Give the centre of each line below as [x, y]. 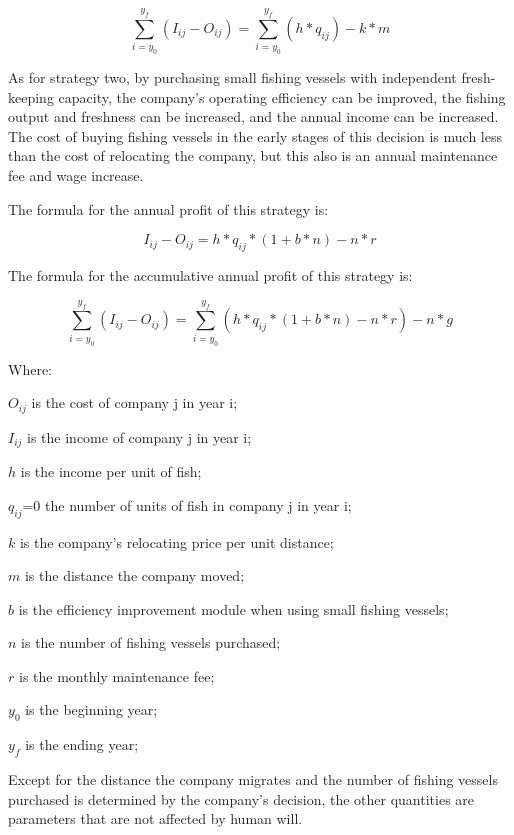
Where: [30, 368]
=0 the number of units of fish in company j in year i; [187, 504]
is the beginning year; [91, 709]
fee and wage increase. [76, 175]
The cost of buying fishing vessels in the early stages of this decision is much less [255, 135]
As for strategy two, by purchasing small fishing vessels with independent [232, 77]
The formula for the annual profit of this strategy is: [168, 208]
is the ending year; [82, 744]
